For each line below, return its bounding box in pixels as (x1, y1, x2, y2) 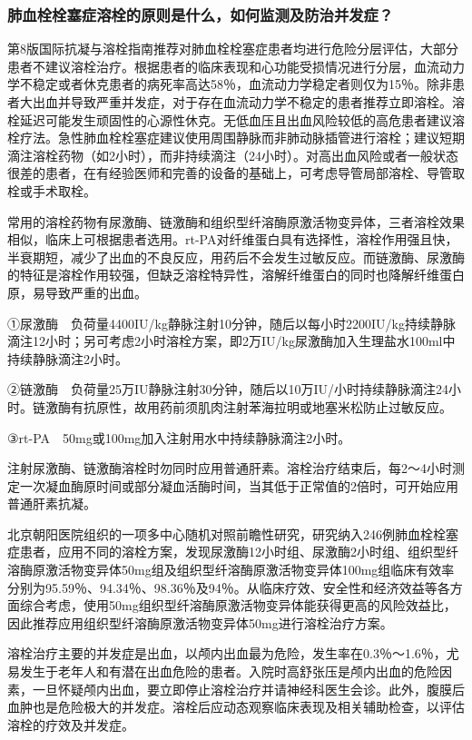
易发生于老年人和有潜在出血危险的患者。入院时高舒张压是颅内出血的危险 (7, 662, 439, 681)
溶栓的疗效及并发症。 (7, 715, 134, 734)
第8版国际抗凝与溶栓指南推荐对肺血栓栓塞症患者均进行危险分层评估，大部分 (7, 39, 458, 58)
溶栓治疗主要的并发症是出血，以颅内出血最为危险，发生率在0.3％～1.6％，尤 (7, 644, 459, 663)
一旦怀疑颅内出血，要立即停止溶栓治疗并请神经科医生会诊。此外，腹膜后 (32, 679, 465, 698)
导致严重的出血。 (44, 282, 147, 301)
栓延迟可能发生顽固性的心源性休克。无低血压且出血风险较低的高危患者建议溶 (7, 110, 465, 129)
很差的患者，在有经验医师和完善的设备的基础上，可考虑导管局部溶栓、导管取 (7, 163, 465, 183)
